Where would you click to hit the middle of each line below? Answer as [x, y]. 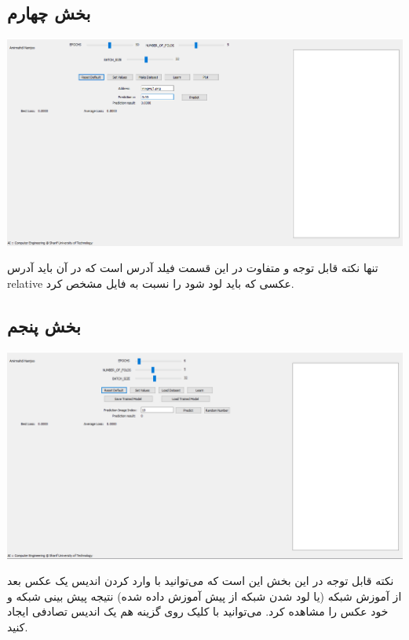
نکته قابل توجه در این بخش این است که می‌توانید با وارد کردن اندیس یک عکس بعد [201, 581]
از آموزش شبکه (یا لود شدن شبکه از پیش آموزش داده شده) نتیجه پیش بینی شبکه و [204, 596]
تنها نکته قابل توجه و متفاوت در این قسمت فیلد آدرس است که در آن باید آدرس [193, 268]
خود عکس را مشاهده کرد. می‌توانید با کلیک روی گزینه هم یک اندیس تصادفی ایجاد [198, 611]
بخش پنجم [44, 325]
